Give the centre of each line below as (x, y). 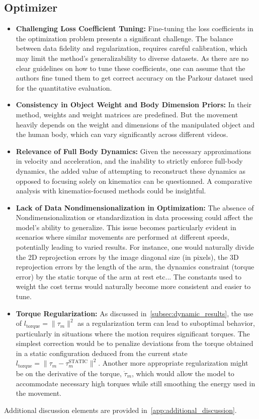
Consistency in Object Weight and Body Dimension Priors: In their (134, 104)
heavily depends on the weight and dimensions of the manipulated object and (135, 124)
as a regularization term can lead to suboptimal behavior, (166, 323)
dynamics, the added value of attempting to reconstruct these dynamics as (131, 170)
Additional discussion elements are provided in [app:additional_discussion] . (120, 410)
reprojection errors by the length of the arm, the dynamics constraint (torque (135, 267)
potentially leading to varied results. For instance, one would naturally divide (135, 247)
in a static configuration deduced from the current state (102, 353)
